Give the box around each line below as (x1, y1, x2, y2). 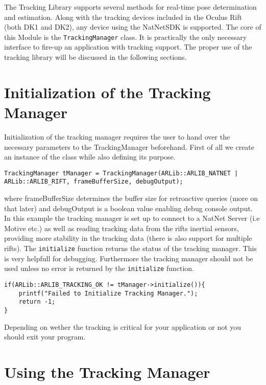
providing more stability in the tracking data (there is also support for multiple (4, 233, 252, 243)
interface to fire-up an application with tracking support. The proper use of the (4, 41, 252, 52)
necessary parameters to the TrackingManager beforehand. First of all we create (4, 141, 255, 152)
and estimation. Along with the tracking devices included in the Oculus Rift (4, 11, 242, 22)
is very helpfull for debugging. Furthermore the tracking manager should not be (4, 253, 253, 263)
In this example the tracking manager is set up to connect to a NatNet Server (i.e (4, 213, 260, 223)
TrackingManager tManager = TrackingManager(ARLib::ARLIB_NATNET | (4, 169, 238, 177)
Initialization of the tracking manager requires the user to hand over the (4, 131, 230, 142)
